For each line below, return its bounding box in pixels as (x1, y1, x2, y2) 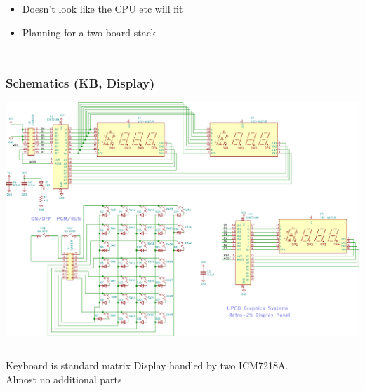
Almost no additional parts (6, 371, 122, 386)
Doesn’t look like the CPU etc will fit (22, 1, 183, 15)
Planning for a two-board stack (22, 25, 156, 39)
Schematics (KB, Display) (6, 74, 155, 92)
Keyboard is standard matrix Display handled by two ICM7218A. (6, 358, 288, 373)
